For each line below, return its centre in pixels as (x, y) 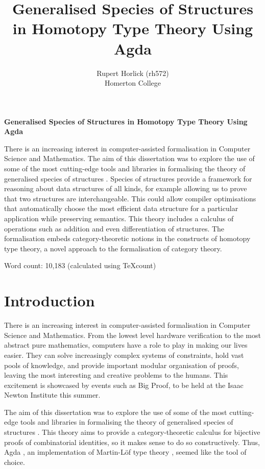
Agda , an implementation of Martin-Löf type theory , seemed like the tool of (125, 452)
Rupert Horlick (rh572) (133, 73)
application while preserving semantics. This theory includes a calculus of (119, 218)
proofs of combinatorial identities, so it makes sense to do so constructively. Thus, (132, 442)
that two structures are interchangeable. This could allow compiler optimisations (130, 198)
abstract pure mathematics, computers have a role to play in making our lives (126, 345)
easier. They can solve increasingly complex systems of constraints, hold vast (124, 355)
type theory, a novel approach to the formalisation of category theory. (113, 248)
